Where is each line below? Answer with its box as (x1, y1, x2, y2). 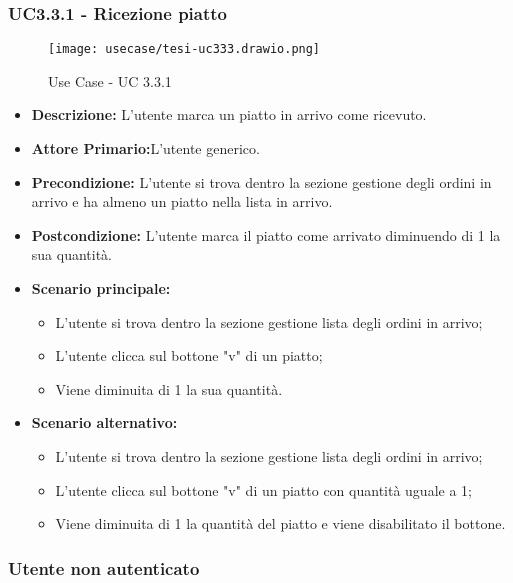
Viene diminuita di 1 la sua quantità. (55, 378, 283, 399)
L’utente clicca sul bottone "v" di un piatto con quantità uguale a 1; (55, 479, 472, 500)
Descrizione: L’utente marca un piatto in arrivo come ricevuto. (31, 104, 427, 125)
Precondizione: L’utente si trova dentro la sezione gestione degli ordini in (31, 171, 492, 192)
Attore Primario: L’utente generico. (31, 138, 260, 159)
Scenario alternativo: (31, 412, 178, 433)
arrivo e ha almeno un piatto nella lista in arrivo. (31, 191, 333, 212)
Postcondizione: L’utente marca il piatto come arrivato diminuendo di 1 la (31, 224, 501, 245)
